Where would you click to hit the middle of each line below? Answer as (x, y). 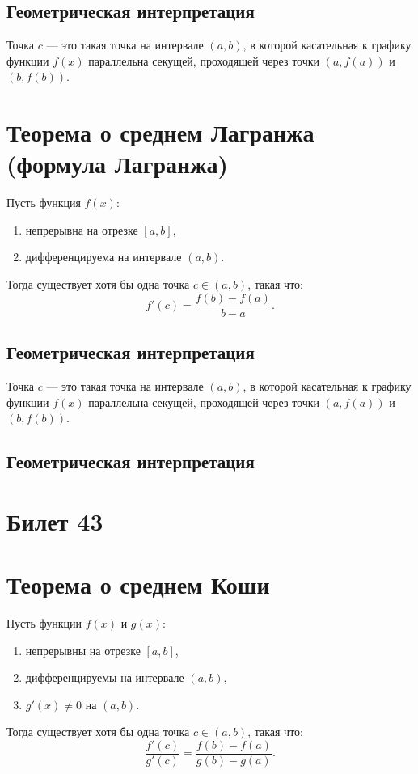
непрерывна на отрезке (82, 229)
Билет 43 (55, 520)
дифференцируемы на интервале (105, 677)
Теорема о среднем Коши (138, 584)
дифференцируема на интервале (103, 257)
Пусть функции (44, 623)
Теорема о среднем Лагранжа (160, 132)
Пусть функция (44, 203)
